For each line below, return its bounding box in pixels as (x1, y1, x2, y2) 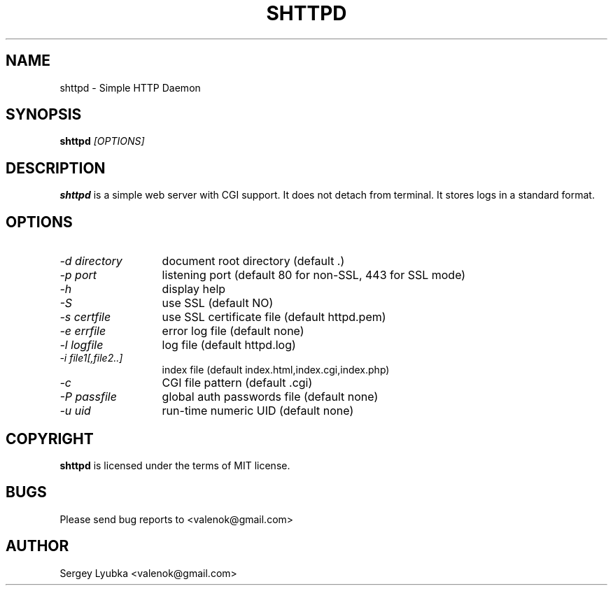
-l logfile (59, 338, 104, 353)
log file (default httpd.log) (162, 338, 296, 353)
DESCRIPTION (6, 159, 106, 177)
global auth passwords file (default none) (162, 390, 379, 404)
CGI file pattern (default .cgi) (162, 376, 313, 390)
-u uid (59, 404, 91, 418)
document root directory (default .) (162, 254, 345, 269)
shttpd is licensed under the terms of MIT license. (59, 459, 290, 471)
